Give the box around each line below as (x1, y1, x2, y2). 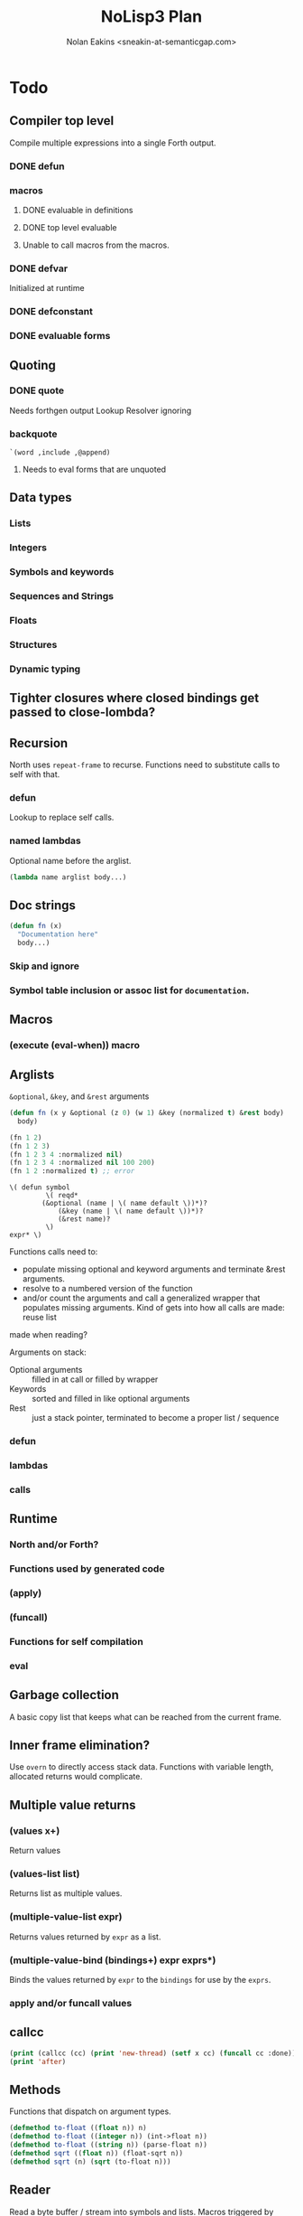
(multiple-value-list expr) (9, 1911, 123, 1923)
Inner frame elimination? (9, 1738, 151, 1753)
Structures (9, 639, 58, 652)
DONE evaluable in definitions (22, 204, 133, 215)
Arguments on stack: (9, 1347, 87, 1357)
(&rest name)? (57, 1215, 111, 1224)
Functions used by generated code (9, 1563, 165, 1575)
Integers (9, 541, 48, 554)
